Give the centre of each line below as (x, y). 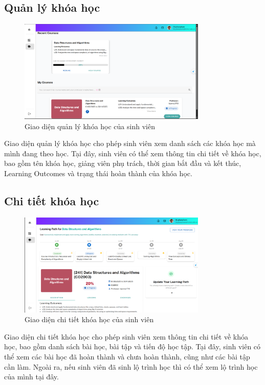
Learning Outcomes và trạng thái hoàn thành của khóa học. (98, 173)
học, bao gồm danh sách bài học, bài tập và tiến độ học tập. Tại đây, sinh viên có (132, 346)
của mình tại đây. (31, 377)
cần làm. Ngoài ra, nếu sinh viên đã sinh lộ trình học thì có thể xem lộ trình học (131, 366)
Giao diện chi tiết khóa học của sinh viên (89, 319)
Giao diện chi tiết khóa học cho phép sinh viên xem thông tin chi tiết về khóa (126, 336)
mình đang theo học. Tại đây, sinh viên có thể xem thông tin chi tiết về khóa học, (133, 153)
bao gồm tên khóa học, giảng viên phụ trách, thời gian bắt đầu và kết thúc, (123, 163)
